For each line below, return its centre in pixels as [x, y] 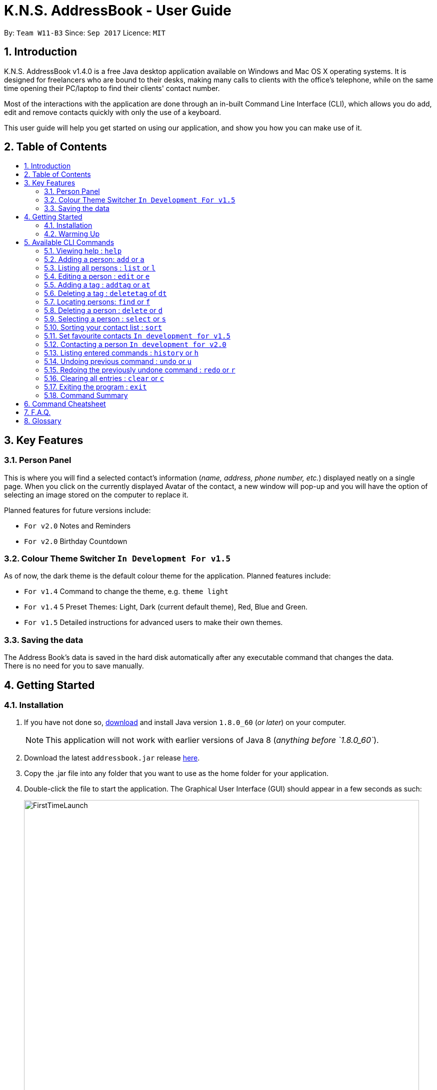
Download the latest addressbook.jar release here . [112, 758]
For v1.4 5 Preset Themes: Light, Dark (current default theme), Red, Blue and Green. [166, 607]
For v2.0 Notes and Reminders [77, 525]
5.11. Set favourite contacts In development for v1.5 [137, 336]
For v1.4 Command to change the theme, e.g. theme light [126, 591]
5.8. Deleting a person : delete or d [103, 310]
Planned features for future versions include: [77, 510]
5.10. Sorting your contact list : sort [103, 327]
